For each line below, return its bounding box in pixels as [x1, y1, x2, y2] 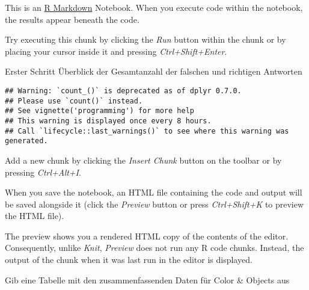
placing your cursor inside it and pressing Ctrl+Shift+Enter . [5, 45, 227, 57]
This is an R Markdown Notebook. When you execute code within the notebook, [5, 1, 303, 13]
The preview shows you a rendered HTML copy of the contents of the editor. [5, 229, 289, 242]
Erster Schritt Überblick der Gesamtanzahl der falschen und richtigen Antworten [5, 65, 302, 78]
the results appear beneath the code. [5, 13, 139, 25]
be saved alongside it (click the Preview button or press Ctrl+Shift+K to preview [5, 197, 304, 210]
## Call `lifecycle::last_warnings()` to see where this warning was [5, 126, 289, 135]
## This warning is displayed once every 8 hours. [5, 116, 212, 125]
